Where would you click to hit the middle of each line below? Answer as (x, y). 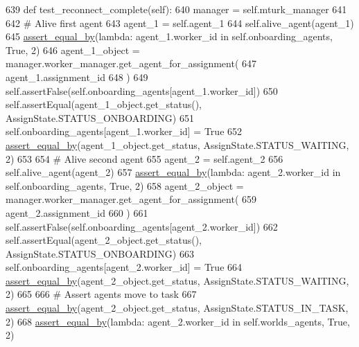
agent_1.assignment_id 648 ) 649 (77, 77)
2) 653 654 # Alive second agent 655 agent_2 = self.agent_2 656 (145, 158)
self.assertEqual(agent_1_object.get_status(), (104, 104)
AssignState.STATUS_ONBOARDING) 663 (100, 253)
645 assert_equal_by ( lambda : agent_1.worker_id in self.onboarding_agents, (169, 36)
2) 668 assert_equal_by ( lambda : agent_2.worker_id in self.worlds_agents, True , (178, 321)
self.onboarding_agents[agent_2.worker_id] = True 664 (124, 267)
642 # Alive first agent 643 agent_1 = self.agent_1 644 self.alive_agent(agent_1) (180, 23)
